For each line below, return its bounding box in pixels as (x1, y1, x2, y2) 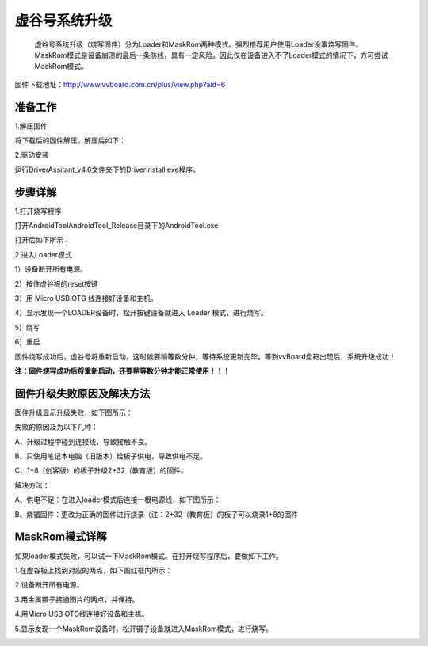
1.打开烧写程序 (14, 206, 62, 215)
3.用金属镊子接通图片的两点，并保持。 (14, 595, 139, 604)
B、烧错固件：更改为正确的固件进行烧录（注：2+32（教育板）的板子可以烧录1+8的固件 (14, 509, 299, 519)
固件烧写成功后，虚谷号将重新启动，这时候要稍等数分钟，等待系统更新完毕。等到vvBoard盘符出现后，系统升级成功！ (14, 351, 396, 361)
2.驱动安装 (14, 150, 49, 160)
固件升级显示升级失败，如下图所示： (14, 408, 133, 417)
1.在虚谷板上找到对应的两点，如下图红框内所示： (14, 565, 173, 575)
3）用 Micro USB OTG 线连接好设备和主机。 (14, 294, 158, 303)
